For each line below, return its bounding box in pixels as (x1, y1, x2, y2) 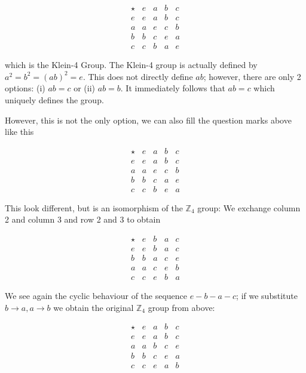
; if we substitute (236, 289, 298, 302)
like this (5, 125, 34, 138)
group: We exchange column (197, 201, 301, 214)
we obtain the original (53, 301, 134, 313)
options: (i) (5, 82, 45, 94)
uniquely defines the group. (5, 93, 104, 106)
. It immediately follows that (120, 82, 225, 94)
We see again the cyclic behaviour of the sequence (5, 289, 188, 302)
